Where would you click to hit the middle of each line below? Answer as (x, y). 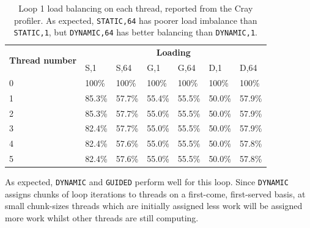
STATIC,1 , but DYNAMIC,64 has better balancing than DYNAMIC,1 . (135, 32)
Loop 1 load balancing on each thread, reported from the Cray (136, 8)
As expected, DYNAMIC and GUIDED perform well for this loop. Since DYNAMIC (147, 182)
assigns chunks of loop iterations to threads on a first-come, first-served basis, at (155, 193)
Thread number (43, 60)
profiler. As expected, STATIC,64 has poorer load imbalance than (135, 20)
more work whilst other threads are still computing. (102, 218)
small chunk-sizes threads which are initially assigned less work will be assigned (154, 206)
